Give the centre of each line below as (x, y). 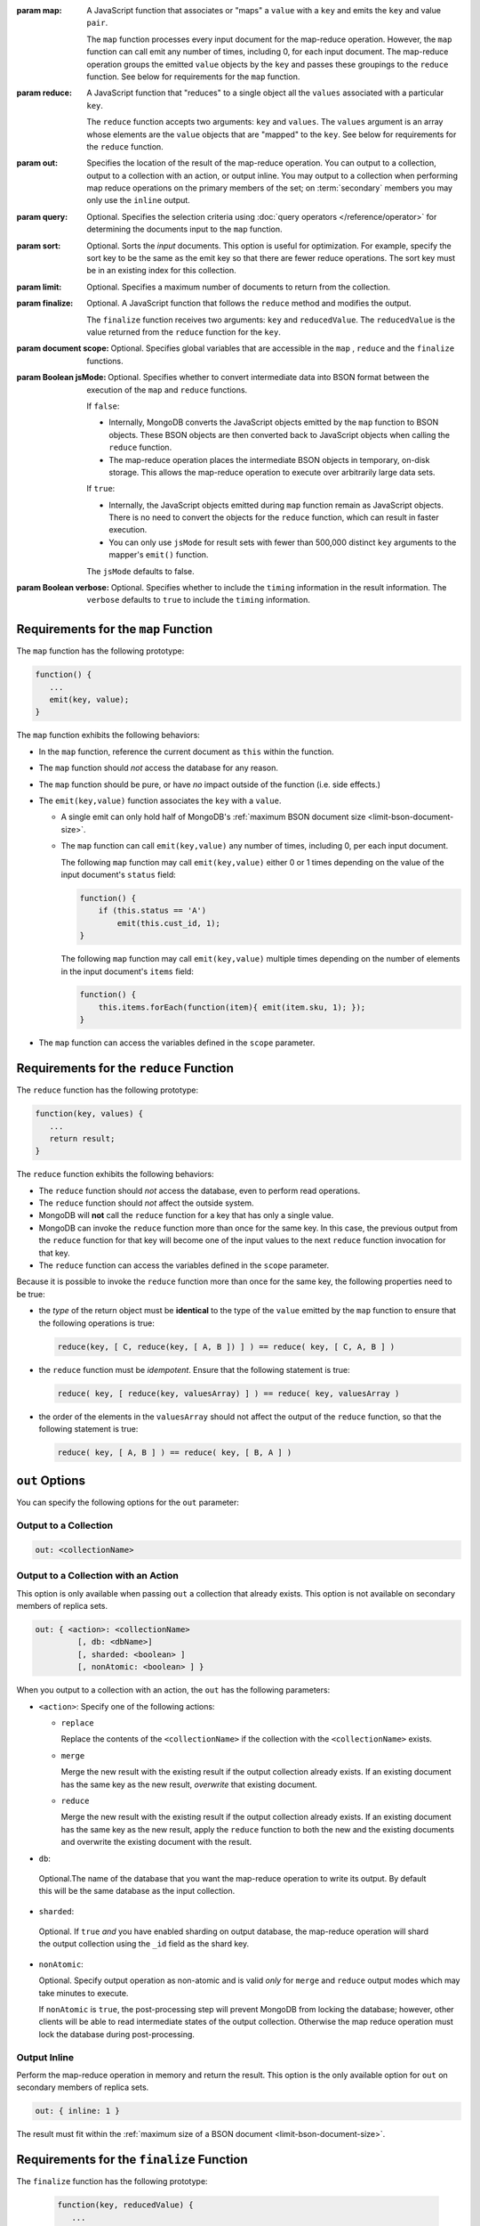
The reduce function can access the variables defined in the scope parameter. (184, 1265)
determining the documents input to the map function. (185, 229)
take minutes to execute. (84, 1993)
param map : (39, 10)
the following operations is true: (96, 1323)
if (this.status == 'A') (152, 911)
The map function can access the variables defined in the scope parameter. (177, 1043)
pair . (97, 23)
